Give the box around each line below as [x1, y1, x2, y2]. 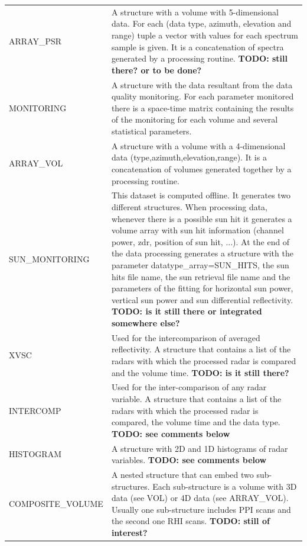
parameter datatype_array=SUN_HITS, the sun [111, 258, 289, 271]
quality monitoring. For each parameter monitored [111, 90, 294, 102]
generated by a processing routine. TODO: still [111, 52, 288, 65]
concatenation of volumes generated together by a [111, 162, 292, 175]
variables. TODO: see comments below [111, 454, 267, 466]
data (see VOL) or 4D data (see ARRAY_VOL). [111, 492, 289, 504]
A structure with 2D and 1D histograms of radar [111, 442, 288, 454]
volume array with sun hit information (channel [111, 224, 284, 236]
